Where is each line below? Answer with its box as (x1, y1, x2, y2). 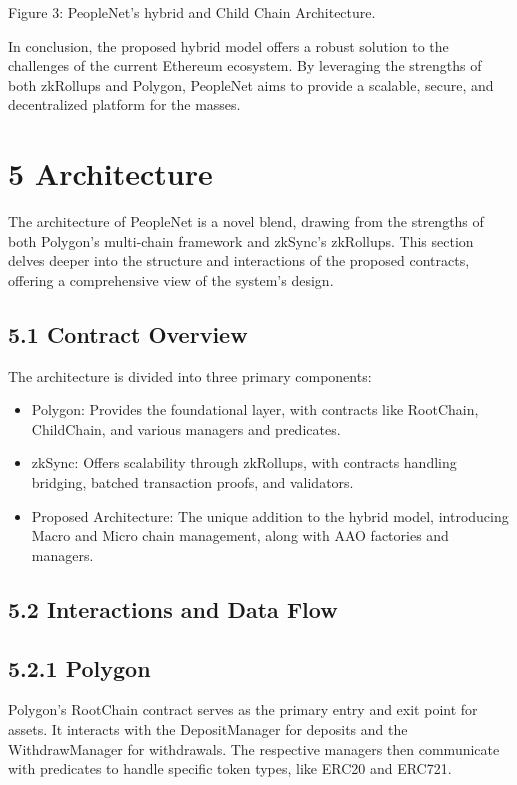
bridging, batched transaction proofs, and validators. (31, 472, 354, 493)
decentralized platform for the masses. (8, 94, 241, 115)
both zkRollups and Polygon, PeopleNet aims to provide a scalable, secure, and (8, 74, 494, 95)
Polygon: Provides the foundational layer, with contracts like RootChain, (31, 399, 479, 420)
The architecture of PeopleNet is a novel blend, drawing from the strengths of (8, 211, 484, 232)
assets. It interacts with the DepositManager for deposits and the (8, 719, 408, 739)
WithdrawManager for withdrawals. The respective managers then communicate (8, 738, 500, 759)
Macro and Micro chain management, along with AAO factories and (31, 525, 449, 546)
